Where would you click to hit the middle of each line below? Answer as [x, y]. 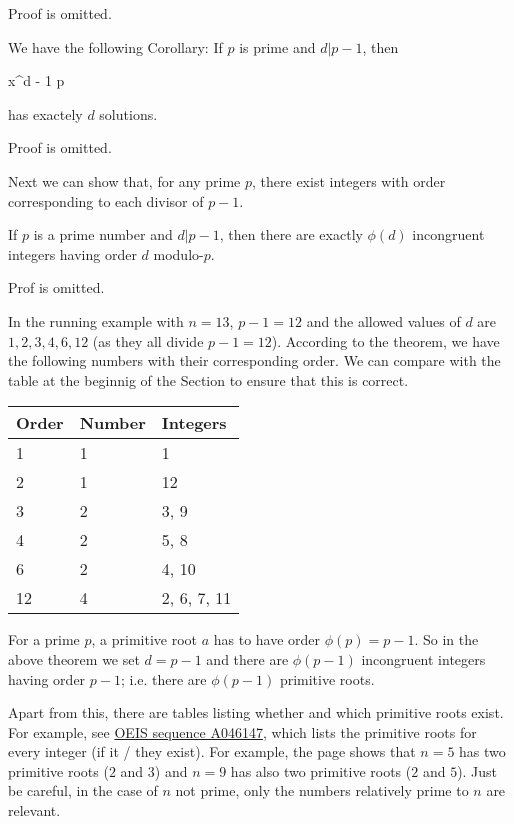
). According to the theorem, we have [385, 340]
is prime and [277, 46]
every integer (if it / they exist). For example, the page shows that [212, 751]
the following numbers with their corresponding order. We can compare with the [254, 360]
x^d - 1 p [36, 80]
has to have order [267, 639]
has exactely [45, 113]
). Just [477, 770]
